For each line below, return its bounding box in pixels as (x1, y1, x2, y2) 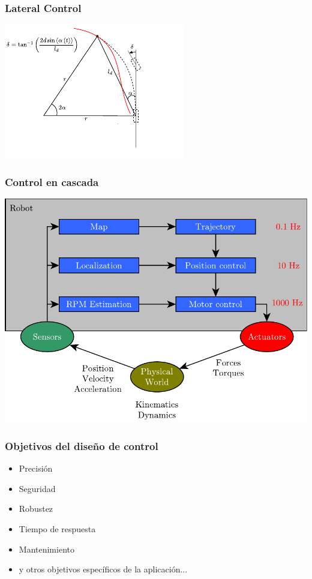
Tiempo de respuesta (19, 523, 96, 535)
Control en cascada (5, 174, 99, 189)
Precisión (19, 462, 53, 475)
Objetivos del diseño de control (5, 439, 158, 453)
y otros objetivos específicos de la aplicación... (19, 563, 188, 575)
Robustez (19, 502, 53, 515)
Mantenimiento (19, 542, 74, 555)
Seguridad (19, 482, 56, 494)
